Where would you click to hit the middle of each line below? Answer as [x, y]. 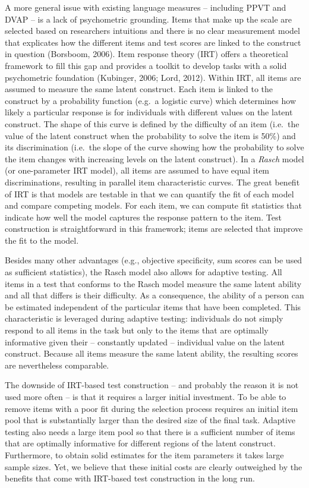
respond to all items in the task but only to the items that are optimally [137, 330]
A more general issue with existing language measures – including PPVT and [146, 7]
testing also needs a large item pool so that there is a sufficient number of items [150, 431]
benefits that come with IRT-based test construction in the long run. [130, 478]
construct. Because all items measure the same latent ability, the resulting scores [152, 353]
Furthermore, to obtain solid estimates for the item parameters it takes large [144, 454]
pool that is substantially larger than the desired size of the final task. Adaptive [150, 420]
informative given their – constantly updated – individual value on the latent [145, 341]
